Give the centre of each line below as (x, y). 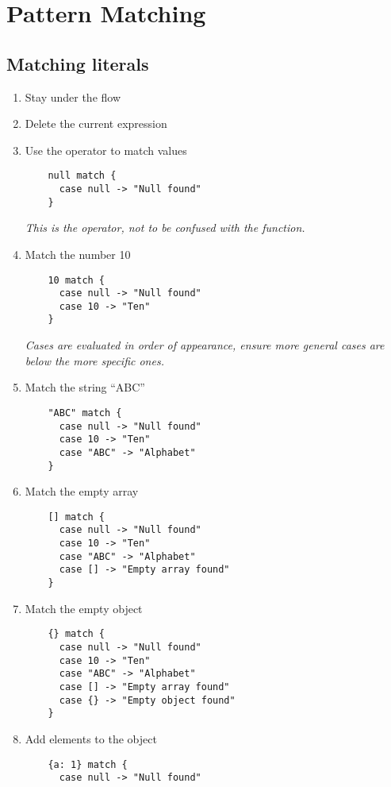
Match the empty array (82, 491)
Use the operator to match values (106, 150)
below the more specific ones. (94, 360)
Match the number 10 (78, 254)
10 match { (77, 280)
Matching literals (78, 63)
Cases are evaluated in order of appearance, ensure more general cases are (205, 345)
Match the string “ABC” (85, 387)
